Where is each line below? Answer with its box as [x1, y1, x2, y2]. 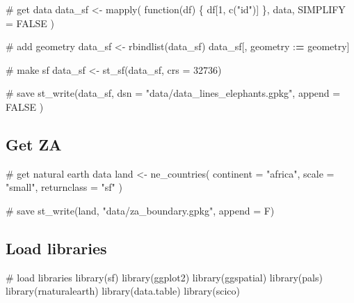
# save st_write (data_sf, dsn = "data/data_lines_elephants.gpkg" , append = [6, 86, 341, 100]
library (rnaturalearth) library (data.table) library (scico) [6, 283, 240, 298]
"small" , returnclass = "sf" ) [6, 180, 122, 194]
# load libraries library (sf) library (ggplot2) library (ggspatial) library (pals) [6, 270, 323, 284]
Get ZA [6, 133, 62, 155]
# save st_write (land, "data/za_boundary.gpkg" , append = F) [6, 203, 275, 217]
